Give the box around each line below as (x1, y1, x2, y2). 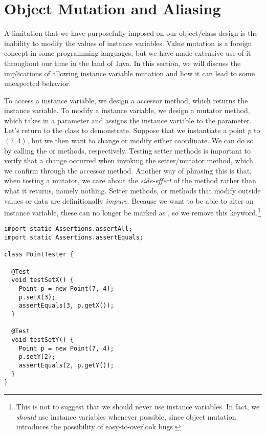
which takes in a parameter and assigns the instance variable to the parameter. (4, 115, 252, 125)
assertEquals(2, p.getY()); (18, 361, 114, 369)
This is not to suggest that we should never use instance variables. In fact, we (16, 401, 260, 411)
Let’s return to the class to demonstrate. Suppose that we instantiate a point (4, 125, 246, 136)
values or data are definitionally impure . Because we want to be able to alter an (4, 195, 254, 206)
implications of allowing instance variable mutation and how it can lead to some (4, 68, 255, 78)
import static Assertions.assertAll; (4, 225, 132, 233)
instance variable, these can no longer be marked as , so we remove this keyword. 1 (4, 206, 261, 217)
